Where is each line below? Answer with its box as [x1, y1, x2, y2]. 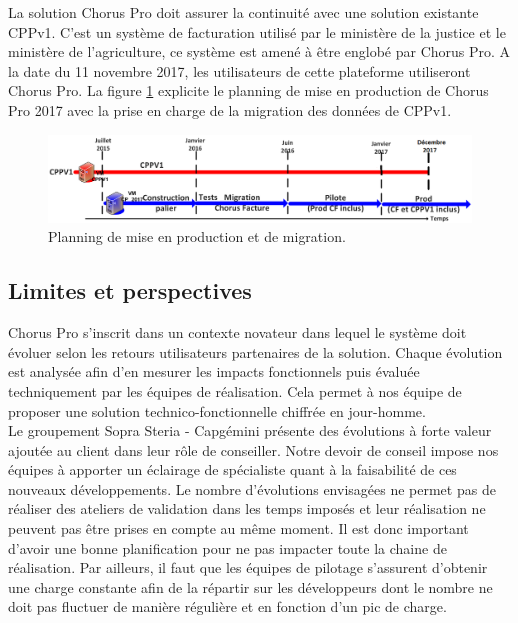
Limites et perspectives [8, 275, 252, 306]
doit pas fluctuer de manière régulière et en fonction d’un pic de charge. [8, 596, 447, 617]
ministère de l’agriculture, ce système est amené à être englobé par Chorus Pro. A [8, 41, 511, 62]
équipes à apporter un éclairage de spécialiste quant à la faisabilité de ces [8, 459, 457, 480]
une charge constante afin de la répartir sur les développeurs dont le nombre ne [8, 576, 493, 597]
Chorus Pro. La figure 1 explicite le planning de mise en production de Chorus [8, 80, 489, 101]
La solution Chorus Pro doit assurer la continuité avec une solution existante [8, 2, 479, 22]
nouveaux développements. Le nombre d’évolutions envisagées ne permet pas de [8, 478, 496, 499]
